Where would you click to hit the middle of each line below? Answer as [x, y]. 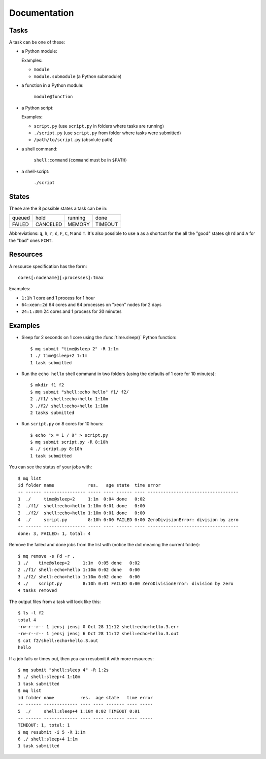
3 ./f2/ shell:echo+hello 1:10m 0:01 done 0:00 [82, 513]
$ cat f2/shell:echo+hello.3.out [58, 641]
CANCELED [49, 225]
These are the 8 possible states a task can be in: [58, 208]
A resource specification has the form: [48, 266]
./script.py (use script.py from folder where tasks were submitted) [107, 133]
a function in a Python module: [52, 85]
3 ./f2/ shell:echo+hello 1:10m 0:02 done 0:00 [79, 577]
